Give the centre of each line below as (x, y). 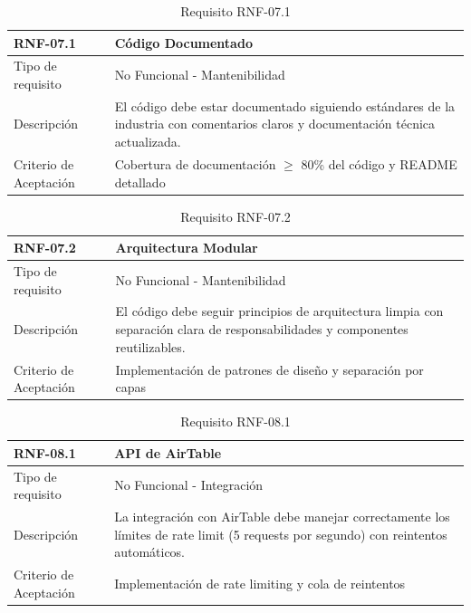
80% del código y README (379, 163)
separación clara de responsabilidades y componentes (262, 329)
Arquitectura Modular (187, 248)
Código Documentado (183, 42)
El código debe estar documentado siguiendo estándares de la (285, 105)
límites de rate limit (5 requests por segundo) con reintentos (281, 534)
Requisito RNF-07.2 (235, 216)
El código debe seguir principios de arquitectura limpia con (279, 311)
